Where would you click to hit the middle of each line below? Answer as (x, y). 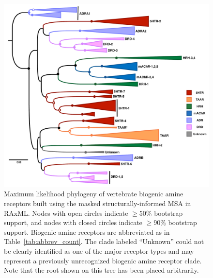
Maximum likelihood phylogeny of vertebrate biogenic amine (94, 194)
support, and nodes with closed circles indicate (73, 222)
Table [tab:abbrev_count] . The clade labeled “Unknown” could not (104, 241)
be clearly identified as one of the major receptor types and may (99, 251)
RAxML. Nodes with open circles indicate (66, 213)
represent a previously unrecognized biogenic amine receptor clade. (103, 260)
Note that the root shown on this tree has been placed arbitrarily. (101, 270)
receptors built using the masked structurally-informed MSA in (98, 203)
